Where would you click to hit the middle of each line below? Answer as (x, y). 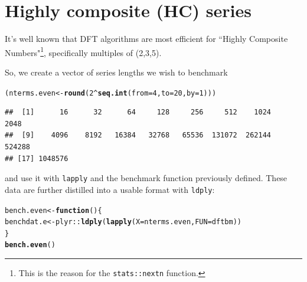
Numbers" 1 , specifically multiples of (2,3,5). (83, 51)
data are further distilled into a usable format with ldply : (110, 189)
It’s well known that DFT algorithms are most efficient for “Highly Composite (146, 39)
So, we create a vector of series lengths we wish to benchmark (116, 72)
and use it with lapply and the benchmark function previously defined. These (146, 178)
